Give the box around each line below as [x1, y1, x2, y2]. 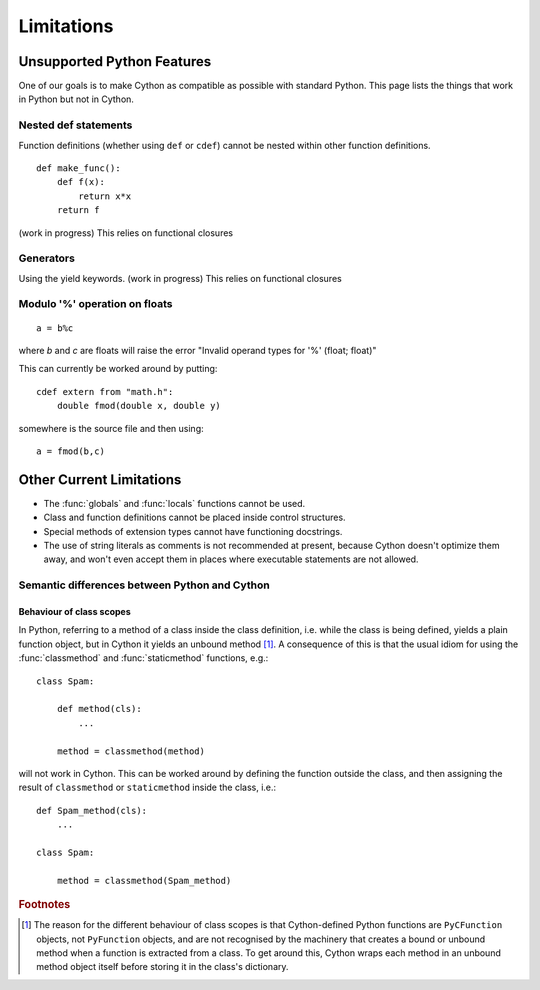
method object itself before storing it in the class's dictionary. [36, 961, 289, 973]
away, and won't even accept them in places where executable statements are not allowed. [43, 553, 419, 565]
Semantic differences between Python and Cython [18, 578, 270, 592]
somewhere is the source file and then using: [18, 422, 204, 434]
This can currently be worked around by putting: [18, 363, 218, 375]
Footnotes [18, 898, 71, 912]
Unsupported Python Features [18, 53, 212, 70]
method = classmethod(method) [56, 745, 205, 757]
